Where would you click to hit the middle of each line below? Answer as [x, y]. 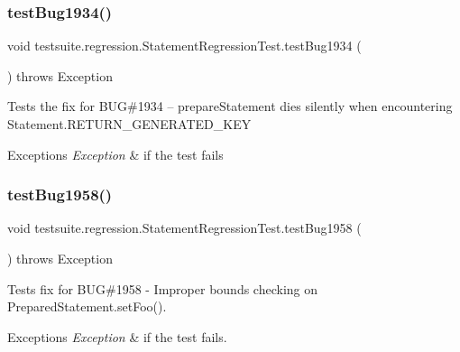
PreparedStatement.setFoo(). [87, 306]
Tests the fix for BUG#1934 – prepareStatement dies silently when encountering [230, 106]
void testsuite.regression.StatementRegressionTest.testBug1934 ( [184, 46]
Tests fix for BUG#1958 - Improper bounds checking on [163, 288]
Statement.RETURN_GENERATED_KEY [129, 124]
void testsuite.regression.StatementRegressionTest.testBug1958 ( [184, 228]
